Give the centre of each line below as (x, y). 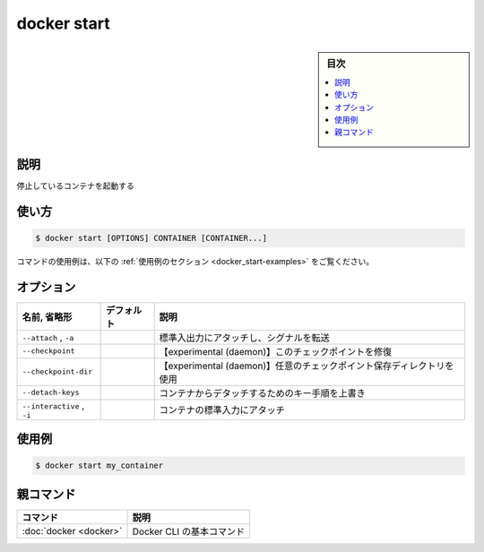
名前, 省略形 (47, 316)
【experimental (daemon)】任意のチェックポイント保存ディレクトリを (307, 366)
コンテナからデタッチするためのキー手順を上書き (263, 392)
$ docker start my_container (99, 466)
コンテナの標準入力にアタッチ (222, 410)
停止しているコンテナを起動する (75, 185)
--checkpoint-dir (57, 372)
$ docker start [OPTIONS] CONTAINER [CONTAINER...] (151, 238)
